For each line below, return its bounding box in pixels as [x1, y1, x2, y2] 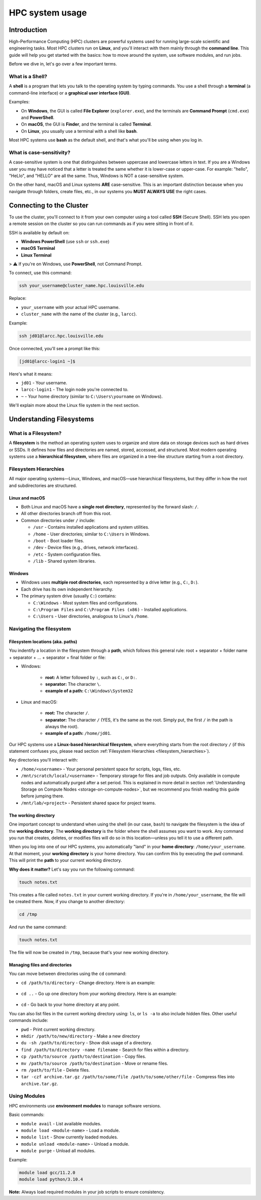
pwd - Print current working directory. [21, 1026, 96, 1032]
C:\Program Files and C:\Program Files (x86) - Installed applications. [33, 607, 188, 613]
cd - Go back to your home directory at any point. [21, 1002, 120, 1007]
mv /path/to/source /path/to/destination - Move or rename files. [21, 1060, 169, 1066]
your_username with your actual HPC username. [21, 304, 120, 310]
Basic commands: [9, 1112, 44, 1118]
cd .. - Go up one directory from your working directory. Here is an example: [21, 991, 177, 996]
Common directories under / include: [21, 517, 96, 523]
